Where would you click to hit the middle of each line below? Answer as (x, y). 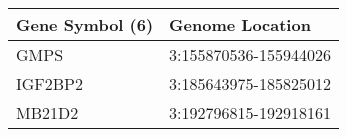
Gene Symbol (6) (85, 24)
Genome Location (240, 24)
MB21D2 (47, 112)
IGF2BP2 (50, 83)
